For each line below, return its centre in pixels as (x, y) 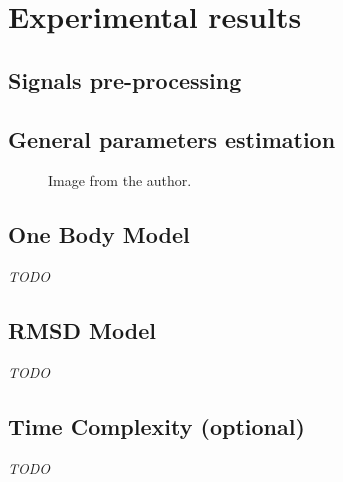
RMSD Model (82, 330)
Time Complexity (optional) (156, 425)
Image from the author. (120, 180)
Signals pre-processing (125, 79)
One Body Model (99, 234)
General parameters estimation (172, 138)
